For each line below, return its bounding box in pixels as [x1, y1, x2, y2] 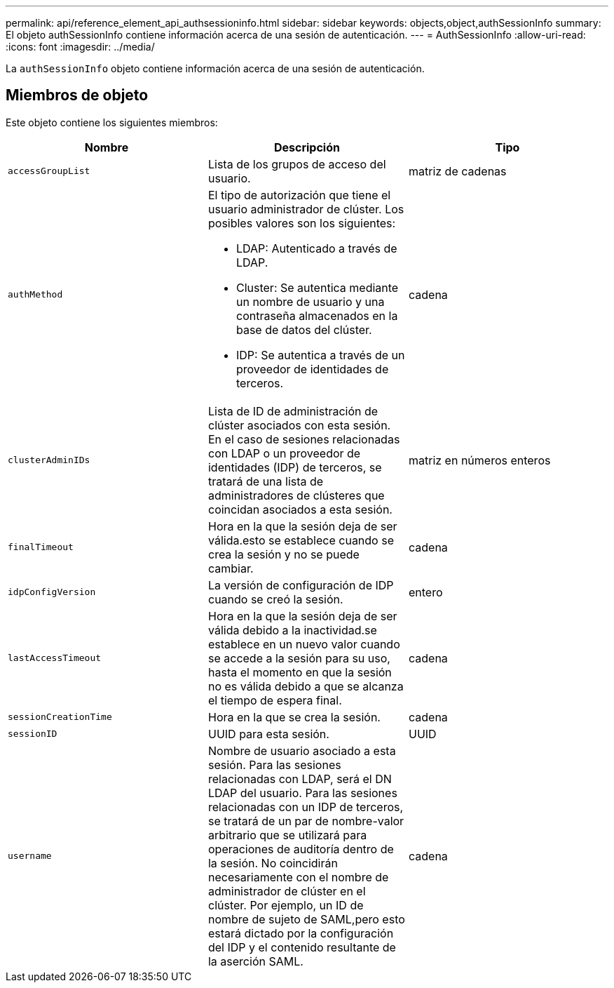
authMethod [8, 289, 63, 300]
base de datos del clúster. [236, 322, 372, 337]
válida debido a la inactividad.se [207, 622, 377, 637]
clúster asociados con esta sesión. [207, 418, 391, 432]
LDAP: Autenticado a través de [236, 241, 397, 255]
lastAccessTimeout [8, 653, 102, 664]
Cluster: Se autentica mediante [236, 280, 399, 295]
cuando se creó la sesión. [207, 592, 343, 606]
